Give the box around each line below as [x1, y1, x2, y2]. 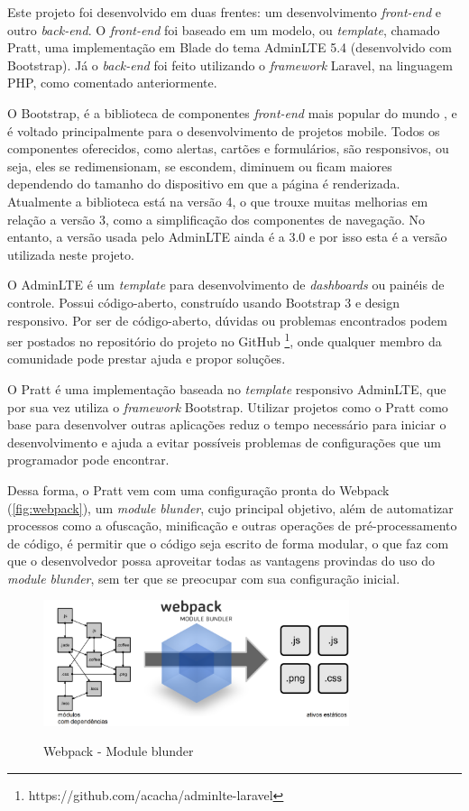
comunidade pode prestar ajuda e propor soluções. [7, 349, 286, 368]
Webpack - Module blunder [43, 742, 194, 760]
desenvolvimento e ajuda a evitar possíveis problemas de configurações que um [7, 432, 441, 451]
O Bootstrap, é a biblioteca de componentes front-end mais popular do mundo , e [7, 103, 457, 122]
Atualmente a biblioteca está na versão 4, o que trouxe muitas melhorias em [7, 191, 428, 210]
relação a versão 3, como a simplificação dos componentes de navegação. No [7, 209, 426, 228]
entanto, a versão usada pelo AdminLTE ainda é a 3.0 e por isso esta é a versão [7, 227, 447, 246]
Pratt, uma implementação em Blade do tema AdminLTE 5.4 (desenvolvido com [7, 38, 452, 57]
